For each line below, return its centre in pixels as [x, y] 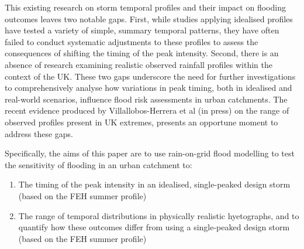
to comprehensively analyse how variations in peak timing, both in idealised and [148, 88]
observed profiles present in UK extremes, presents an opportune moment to [141, 122]
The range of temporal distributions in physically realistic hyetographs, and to [159, 215]
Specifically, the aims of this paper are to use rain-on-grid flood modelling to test [150, 153]
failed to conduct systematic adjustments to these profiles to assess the [132, 41]
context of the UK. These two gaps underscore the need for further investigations [150, 76]
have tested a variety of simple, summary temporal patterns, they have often [142, 30]
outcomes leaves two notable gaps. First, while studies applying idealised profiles [149, 18]
